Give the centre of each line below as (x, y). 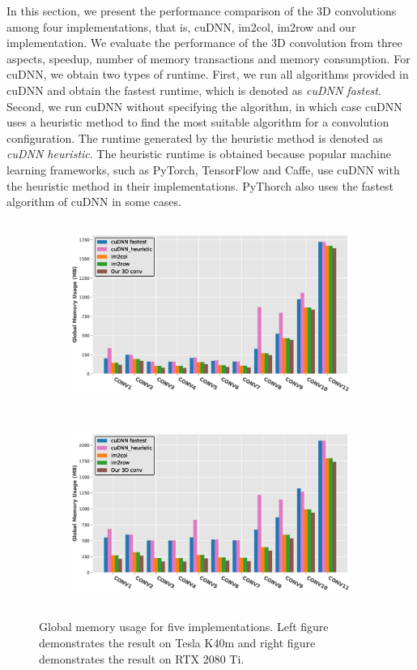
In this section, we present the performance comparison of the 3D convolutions (202, 11)
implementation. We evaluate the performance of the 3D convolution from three (204, 43)
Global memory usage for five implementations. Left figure (184, 627)
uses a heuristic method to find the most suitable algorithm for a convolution (198, 122)
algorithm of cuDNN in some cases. (94, 202)
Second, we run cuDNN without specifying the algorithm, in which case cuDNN (204, 106)
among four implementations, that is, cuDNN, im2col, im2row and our (181, 26)
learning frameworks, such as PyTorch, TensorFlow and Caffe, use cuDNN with (203, 169)
